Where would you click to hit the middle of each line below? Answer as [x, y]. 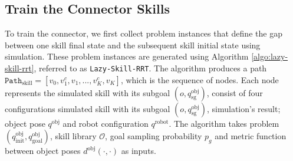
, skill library [73, 136]
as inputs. [139, 151]
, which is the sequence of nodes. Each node [200, 79]
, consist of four [235, 92]
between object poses [43, 151]
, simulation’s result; [243, 108]
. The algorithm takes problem [224, 123]
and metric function [251, 136]
